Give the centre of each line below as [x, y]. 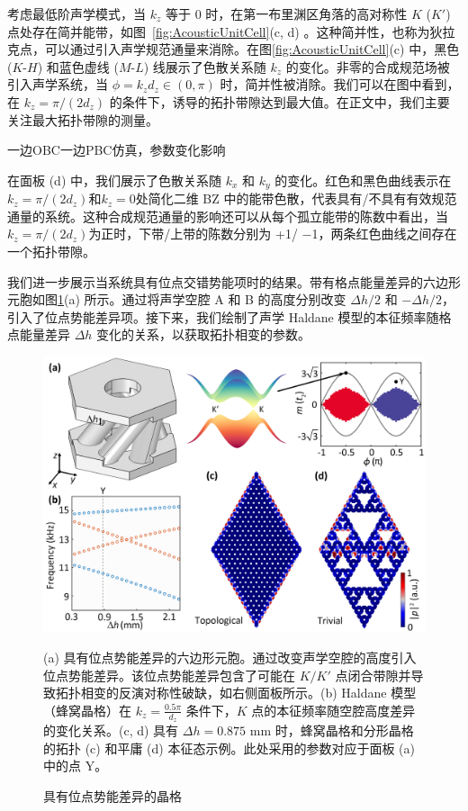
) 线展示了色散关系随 [205, 66]
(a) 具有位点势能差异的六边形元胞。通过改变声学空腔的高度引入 [230, 657]
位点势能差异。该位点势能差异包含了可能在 [169, 675]
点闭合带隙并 [373, 675]
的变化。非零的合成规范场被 [368, 66]
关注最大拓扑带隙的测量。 [83, 119]
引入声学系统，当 [58, 84]
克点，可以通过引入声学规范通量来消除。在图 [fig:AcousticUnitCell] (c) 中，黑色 [234, 49]
